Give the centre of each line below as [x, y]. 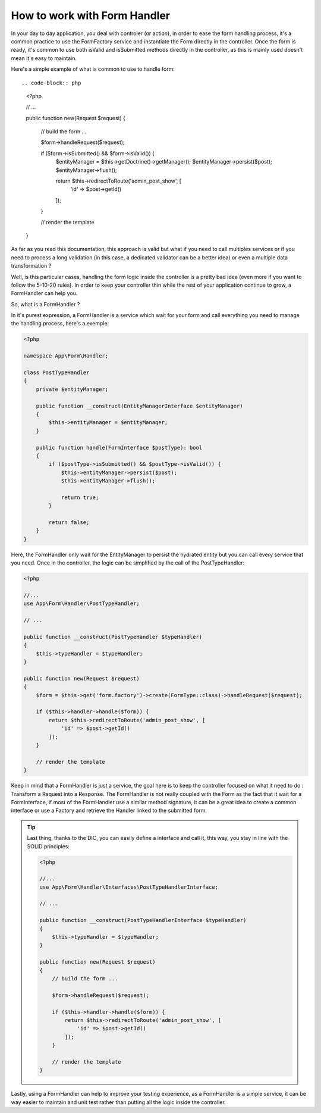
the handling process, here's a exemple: [60, 324]
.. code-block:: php [51, 83]
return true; [80, 497]
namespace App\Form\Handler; [66, 356]
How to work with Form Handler [91, 15]
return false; [69, 523]
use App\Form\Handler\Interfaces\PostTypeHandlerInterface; [129, 887]
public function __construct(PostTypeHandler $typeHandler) [113, 637]
